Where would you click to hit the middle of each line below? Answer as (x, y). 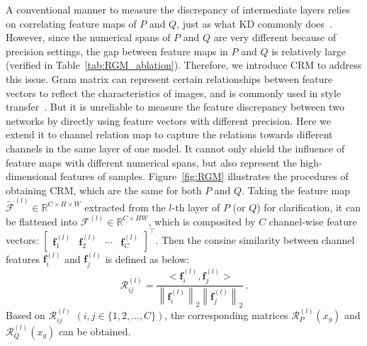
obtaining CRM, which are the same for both (104, 190)
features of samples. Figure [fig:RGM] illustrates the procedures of (204, 176)
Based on (26, 314)
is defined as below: (147, 258)
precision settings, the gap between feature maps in (117, 51)
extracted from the (125, 207)
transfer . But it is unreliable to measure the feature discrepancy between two (175, 107)
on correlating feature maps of (71, 23)
